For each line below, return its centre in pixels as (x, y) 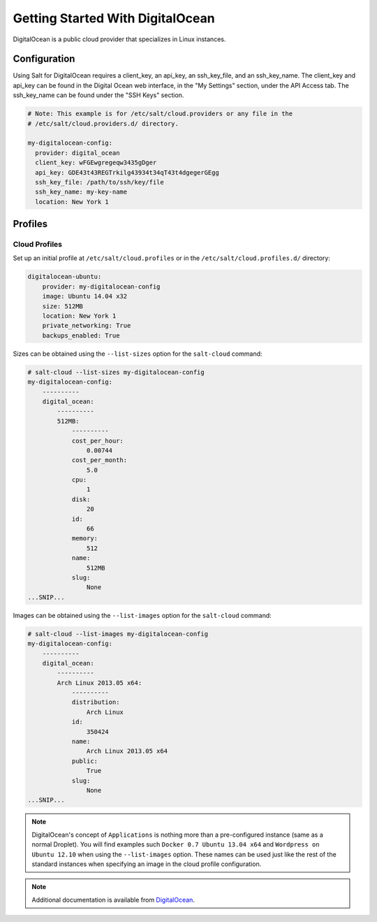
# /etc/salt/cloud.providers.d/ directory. (103, 123)
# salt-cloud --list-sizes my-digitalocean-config (116, 372)
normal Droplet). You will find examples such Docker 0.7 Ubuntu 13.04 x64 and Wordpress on (176, 844)
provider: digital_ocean (77, 153)
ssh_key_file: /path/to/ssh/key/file (99, 182)
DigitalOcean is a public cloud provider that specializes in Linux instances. (119, 39)
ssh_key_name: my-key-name (81, 192)
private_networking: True (87, 326)
